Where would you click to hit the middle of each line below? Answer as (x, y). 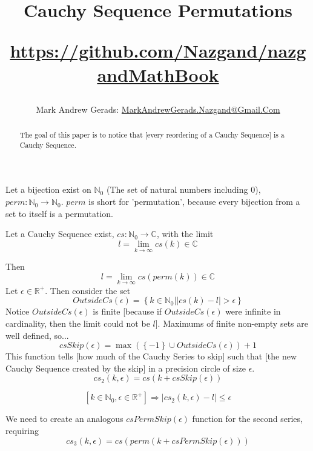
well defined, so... (37, 335)
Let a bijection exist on (48, 189)
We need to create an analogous (64, 419)
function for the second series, (247, 419)
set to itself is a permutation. (59, 213)
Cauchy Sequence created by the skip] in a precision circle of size (126, 368)
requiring (22, 431)
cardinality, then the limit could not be (78, 323)
